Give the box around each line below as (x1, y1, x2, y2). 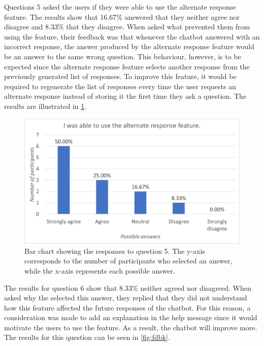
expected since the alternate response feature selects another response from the (4, 61, 250, 71)
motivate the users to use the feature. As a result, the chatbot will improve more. (4, 322, 257, 332)
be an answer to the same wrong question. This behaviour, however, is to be (4, 51, 241, 61)
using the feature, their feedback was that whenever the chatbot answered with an (4, 31, 260, 42)
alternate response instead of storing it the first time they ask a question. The (4, 91, 247, 101)
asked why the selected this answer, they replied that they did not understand (4, 292, 247, 303)
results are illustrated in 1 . (4, 100, 87, 111)
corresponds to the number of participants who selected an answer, (24, 255, 233, 266)
